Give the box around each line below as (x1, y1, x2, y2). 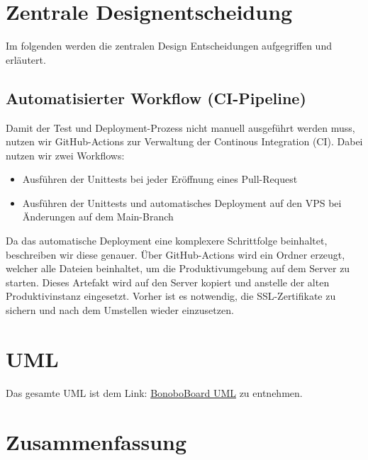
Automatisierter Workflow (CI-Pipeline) (6, 86, 306, 108)
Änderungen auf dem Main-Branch (22, 209, 174, 224)
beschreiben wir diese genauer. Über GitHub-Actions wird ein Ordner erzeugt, (6, 247, 345, 262)
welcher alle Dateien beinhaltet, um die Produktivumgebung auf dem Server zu (6, 261, 350, 276)
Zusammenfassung (6, 427, 187, 456)
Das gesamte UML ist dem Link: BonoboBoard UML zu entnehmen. (6, 385, 303, 400)
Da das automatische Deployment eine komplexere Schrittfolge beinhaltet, (6, 233, 328, 248)
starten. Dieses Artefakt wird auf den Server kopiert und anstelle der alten (6, 274, 330, 289)
